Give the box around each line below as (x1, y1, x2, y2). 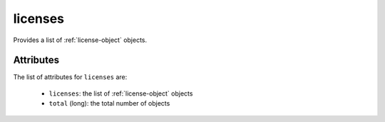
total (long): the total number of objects (48, 99, 170, 108)
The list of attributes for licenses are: (13, 73, 128, 81)
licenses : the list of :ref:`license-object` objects (48, 89, 193, 98)
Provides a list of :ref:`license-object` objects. (13, 36, 148, 44)
